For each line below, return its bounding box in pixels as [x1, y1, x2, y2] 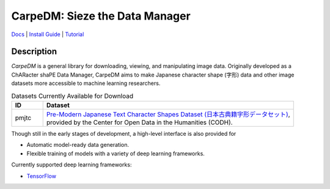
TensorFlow [26, 172, 56, 180]
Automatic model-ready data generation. [26, 141, 130, 149]
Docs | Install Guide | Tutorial [11, 31, 84, 38]
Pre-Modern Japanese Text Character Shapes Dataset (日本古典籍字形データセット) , [46, 110, 290, 119]
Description [11, 46, 57, 57]
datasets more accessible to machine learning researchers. [11, 80, 161, 87]
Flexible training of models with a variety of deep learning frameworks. [26, 150, 205, 157]
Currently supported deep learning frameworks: [11, 161, 132, 168]
